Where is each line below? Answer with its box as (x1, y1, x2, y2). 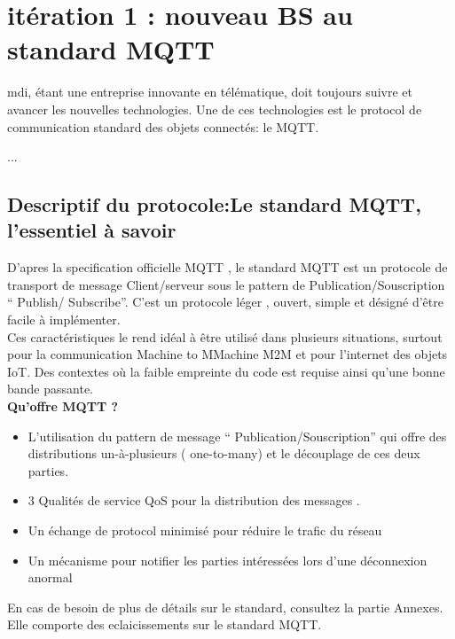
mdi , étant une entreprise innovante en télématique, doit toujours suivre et (7, 82, 412, 101)
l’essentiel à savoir (7, 216, 177, 244)
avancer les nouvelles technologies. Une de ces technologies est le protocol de (7, 99, 422, 118)
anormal (27, 568, 73, 587)
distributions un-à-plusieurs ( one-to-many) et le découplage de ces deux (27, 444, 420, 463)
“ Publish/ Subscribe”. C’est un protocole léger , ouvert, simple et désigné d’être (7, 292, 443, 311)
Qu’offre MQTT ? (7, 397, 119, 416)
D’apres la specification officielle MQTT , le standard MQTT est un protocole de (7, 258, 448, 277)
